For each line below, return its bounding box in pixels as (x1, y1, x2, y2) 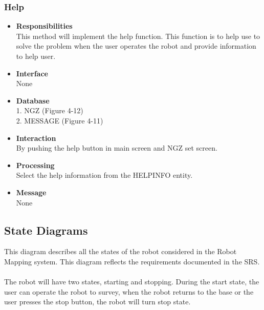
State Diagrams (4, 222, 88, 238)
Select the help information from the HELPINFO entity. (16, 170, 193, 180)
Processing (16, 159, 55, 170)
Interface (16, 68, 48, 78)
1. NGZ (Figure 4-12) (16, 105, 83, 116)
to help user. (16, 51, 56, 61)
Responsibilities (16, 20, 73, 31)
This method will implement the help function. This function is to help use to (16, 30, 260, 41)
